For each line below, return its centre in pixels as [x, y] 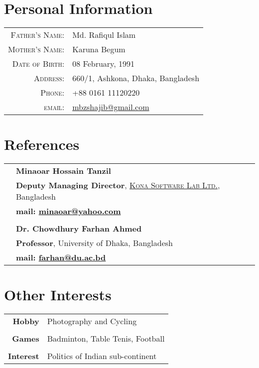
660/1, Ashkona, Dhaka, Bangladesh [136, 78]
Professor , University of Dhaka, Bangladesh [94, 243]
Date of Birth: [38, 64]
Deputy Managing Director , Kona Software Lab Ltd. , [118, 185]
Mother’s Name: [36, 49]
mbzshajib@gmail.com [111, 107]
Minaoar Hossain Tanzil [64, 171]
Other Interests [58, 295]
